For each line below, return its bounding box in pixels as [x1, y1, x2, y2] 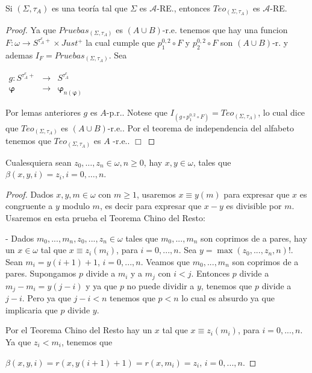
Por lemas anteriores [5, 106, 81, 119]
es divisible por [226, 199, 282, 212]
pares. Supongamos [5, 267, 76, 280]
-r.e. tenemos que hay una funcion [162, 23, 288, 36]
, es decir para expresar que [99, 199, 202, 212]
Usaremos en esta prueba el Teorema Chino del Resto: [5, 211, 205, 224]
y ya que [86, 279, 117, 292]
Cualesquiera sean [5, 155, 72, 168]
